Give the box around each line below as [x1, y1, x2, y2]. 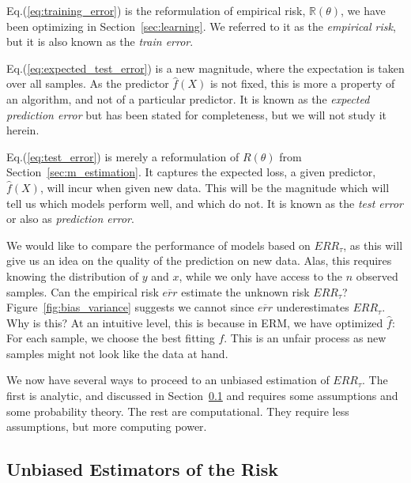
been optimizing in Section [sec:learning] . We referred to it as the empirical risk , [6, 17, 396, 34]
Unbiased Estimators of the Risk [6, 457, 279, 481]
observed [356, 267, 398, 284]
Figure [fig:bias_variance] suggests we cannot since [6, 299, 255, 315]
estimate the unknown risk [181, 283, 310, 300]
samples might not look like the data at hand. [6, 345, 228, 361]
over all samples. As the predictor [6, 75, 169, 92]
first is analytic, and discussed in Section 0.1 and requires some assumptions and [6, 387, 398, 404]
